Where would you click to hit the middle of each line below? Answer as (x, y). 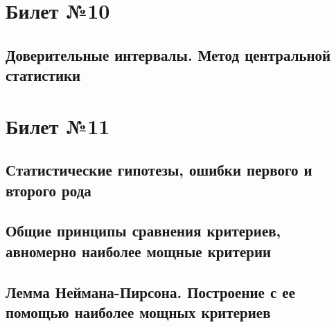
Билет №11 (58, 125)
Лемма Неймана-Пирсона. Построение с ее (150, 291)
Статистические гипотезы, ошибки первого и (159, 170)
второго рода (48, 190)
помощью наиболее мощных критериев (138, 312)
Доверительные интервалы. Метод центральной (168, 54)
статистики (43, 75)
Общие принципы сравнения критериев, (143, 231)
